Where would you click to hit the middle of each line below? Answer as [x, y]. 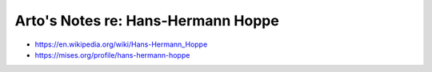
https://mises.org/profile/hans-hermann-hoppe [112, 55]
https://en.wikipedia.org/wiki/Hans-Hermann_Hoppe [121, 44]
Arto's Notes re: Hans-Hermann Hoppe [147, 21]
